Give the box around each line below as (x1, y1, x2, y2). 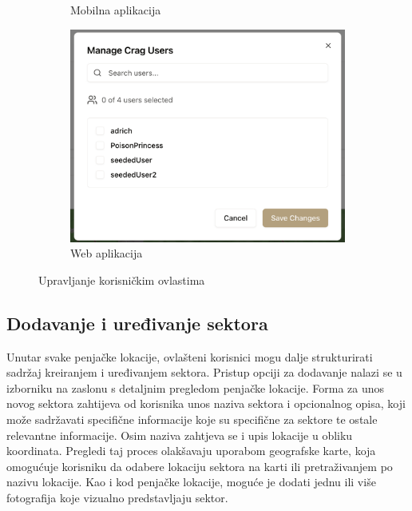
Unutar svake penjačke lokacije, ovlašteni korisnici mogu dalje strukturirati (6, 348, 373, 365)
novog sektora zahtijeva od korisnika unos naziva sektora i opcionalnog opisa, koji (6, 395, 406, 412)
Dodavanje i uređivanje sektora (6, 310, 268, 335)
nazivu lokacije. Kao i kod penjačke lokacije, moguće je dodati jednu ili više (6, 473, 376, 490)
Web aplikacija (70, 245, 143, 261)
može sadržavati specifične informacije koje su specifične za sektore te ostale (6, 411, 378, 428)
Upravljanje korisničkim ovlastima (38, 271, 205, 288)
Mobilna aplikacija (70, 2, 161, 18)
